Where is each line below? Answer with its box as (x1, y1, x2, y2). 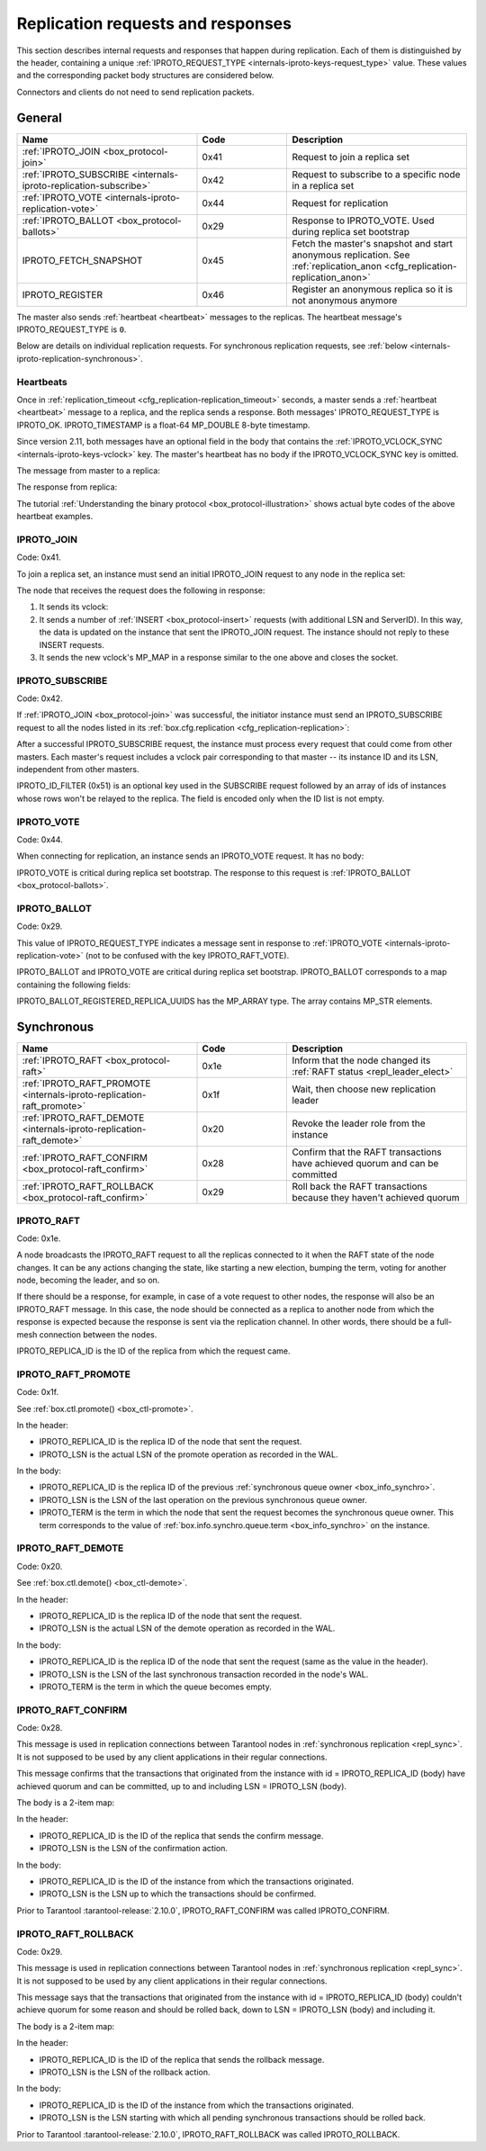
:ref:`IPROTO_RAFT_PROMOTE (22, 1077, 151, 1090)
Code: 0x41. (16, 552, 62, 562)
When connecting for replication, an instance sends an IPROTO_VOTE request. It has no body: (16, 850, 364, 861)
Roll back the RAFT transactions (292, 1180, 427, 1192)
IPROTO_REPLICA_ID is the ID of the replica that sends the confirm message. (39, 1830, 324, 1840)
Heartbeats (16, 375, 67, 388)
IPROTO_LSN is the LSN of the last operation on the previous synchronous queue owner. (39, 1494, 368, 1505)
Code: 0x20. (16, 1561, 63, 1571)
